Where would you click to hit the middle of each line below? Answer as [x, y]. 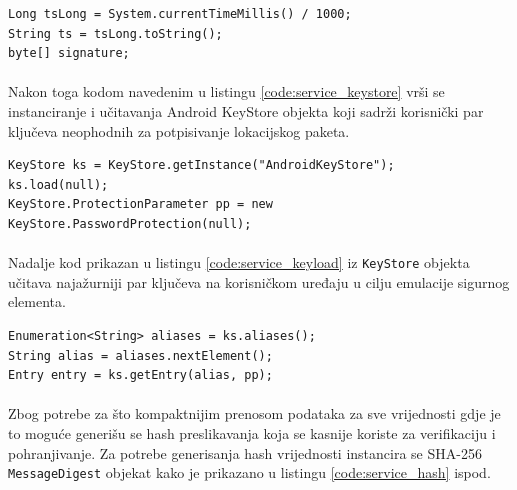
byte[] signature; [69, 53]
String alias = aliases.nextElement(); [140, 355]
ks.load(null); [58, 184]
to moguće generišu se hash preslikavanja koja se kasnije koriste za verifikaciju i [252, 432]
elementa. [37, 301]
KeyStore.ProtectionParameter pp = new [140, 204]
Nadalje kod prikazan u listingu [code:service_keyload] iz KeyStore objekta [239, 262]
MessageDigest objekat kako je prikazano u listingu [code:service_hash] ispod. [249, 472]
